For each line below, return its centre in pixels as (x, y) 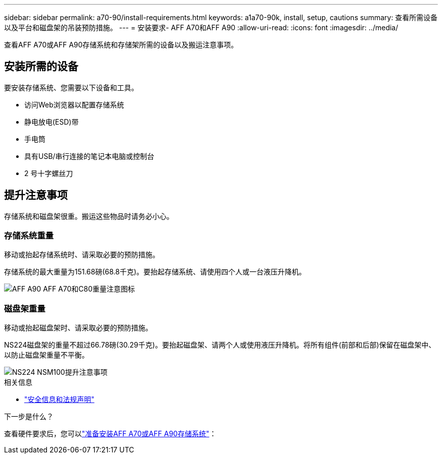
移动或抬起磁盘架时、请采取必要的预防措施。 (78, 328)
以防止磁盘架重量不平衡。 (46, 355)
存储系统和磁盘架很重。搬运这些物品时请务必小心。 (89, 216)
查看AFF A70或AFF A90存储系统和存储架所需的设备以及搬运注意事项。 (121, 45)
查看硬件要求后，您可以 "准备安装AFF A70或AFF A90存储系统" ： (110, 434)
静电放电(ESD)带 (51, 122)
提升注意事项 (36, 195)
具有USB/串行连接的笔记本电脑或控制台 (89, 156)
